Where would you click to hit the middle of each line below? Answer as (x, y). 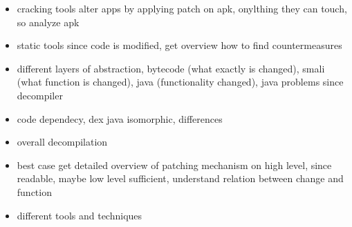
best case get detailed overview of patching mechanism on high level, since (174, 165)
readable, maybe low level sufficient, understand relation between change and (180, 178)
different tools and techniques (80, 215)
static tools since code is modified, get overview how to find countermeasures (179, 45)
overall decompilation (62, 142)
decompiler (40, 95)
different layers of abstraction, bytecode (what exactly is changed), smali (171, 68)
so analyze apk (48, 22)
